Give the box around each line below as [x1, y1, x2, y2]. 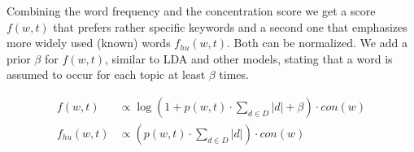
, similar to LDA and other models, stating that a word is [105, 50, 393, 67]
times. [219, 66, 249, 83]
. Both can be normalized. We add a [227, 34, 407, 51]
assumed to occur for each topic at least [7, 66, 206, 83]
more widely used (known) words [7, 34, 171, 51]
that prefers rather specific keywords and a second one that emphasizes [53, 18, 407, 35]
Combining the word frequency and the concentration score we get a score [7, 2, 376, 19]
